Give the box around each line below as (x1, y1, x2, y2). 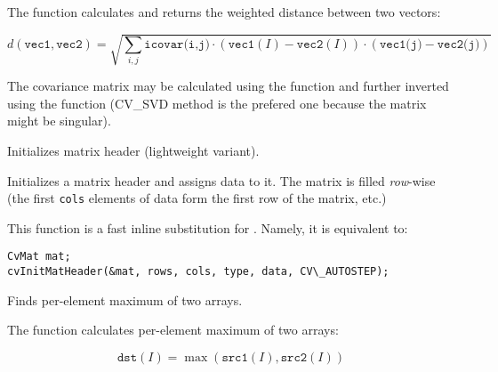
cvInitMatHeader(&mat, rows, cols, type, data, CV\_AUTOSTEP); (7, 265, 390, 279)
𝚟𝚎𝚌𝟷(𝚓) (379, 37, 422, 51)
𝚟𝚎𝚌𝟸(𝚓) (437, 37, 480, 51)
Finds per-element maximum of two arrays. (7, 290, 243, 309)
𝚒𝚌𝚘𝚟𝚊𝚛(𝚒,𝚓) (144, 37, 210, 51)
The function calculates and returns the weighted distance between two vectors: (7, 3, 441, 20)
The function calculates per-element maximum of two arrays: (7, 320, 339, 339)
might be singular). (7, 111, 111, 130)
